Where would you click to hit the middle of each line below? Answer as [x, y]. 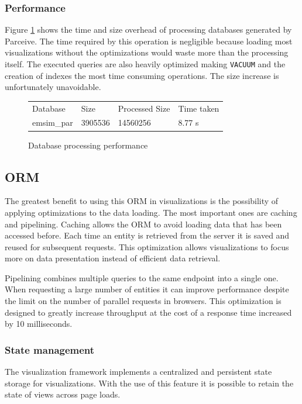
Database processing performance [88, 145]
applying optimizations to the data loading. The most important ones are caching [151, 212]
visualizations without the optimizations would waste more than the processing [147, 52]
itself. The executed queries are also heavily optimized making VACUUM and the [145, 64]
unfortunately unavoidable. [53, 87]
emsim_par [53, 122]
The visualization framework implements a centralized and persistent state [138, 372]
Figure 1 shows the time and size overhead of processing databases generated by [148, 30]
